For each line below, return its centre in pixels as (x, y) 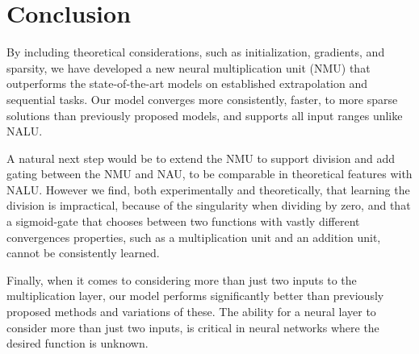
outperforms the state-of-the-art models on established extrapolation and (187, 83)
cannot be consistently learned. (83, 253)
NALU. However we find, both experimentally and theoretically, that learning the (208, 189)
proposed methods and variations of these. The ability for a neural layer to (191, 312)
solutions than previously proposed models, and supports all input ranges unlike (205, 115)
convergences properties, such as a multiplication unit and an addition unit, (194, 237)
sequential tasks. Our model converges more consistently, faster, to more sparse (202, 99)
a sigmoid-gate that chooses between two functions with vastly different (183, 221)
